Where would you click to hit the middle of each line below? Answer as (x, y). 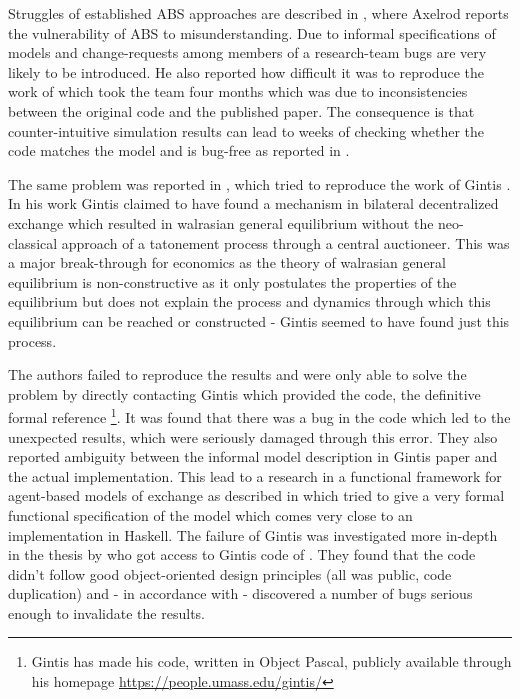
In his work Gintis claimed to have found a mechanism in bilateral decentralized (253, 203)
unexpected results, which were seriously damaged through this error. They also (253, 436)
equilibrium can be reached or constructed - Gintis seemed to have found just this (259, 320)
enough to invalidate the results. (106, 612)
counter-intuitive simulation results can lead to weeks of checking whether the (246, 130)
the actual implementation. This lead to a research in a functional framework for (255, 475)
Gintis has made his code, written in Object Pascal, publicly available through (271, 661)
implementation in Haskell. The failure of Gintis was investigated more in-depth (253, 534)
